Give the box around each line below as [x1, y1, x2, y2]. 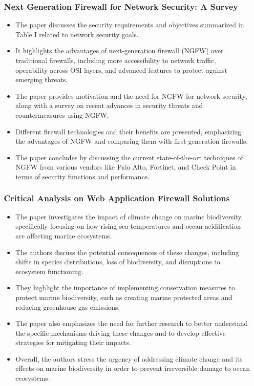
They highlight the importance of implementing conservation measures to [15, 282, 235, 293]
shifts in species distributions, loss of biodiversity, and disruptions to [15, 257, 220, 267]
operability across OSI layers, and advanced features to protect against [15, 64, 228, 75]
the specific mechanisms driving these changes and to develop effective [15, 327, 226, 338]
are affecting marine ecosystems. [15, 230, 112, 240]
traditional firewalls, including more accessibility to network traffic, [15, 55, 216, 65]
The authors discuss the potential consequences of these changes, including [15, 247, 239, 257]
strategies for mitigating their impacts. [15, 337, 131, 347]
